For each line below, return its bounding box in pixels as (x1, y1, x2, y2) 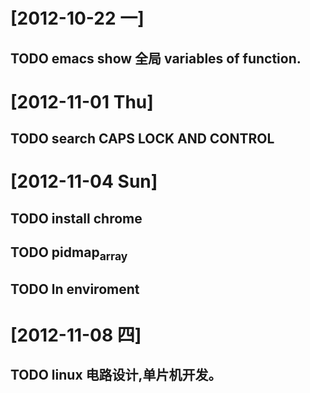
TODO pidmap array (10, 244, 128, 264)
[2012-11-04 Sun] (10, 170, 158, 193)
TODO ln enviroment (10, 280, 140, 298)
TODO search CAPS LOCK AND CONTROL (10, 130, 275, 148)
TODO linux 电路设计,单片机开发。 (10, 367, 222, 384)
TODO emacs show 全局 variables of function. (10, 50, 302, 67)
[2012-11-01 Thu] (10, 90, 154, 113)
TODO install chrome (10, 210, 143, 227)
